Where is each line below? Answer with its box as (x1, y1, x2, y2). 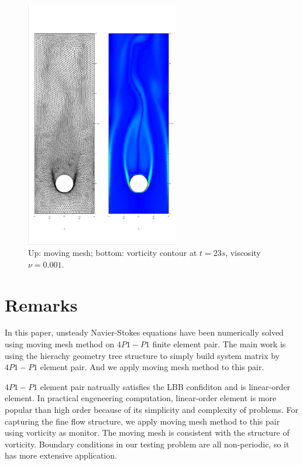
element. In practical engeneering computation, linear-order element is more (5, 392, 277, 404)
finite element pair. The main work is (152, 338, 286, 350)
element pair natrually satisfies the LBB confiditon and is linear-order (40, 380, 291, 392)
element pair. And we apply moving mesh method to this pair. (40, 361, 264, 373)
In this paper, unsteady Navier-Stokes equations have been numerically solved (5, 326, 284, 339)
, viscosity (225, 247, 261, 259)
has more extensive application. (5, 449, 117, 461)
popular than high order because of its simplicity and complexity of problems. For (5, 404, 299, 416)
